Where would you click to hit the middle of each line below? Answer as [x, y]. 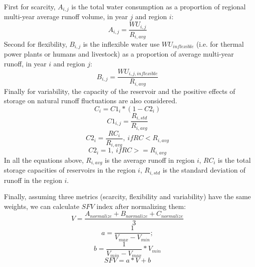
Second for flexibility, [36, 44]
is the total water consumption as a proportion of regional [158, 6]
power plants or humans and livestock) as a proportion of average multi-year [119, 54]
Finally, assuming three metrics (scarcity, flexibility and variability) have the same [127, 196]
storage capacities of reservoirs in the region [70, 170]
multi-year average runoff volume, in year [66, 16]
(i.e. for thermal [220, 44]
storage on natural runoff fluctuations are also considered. [91, 101]
